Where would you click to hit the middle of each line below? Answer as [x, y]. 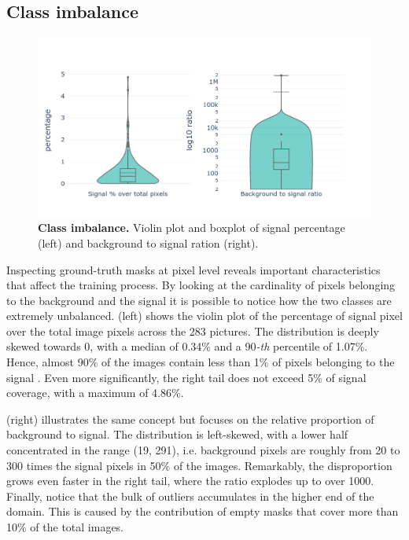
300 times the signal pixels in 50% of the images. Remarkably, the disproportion [199, 465]
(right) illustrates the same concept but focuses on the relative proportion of [190, 419]
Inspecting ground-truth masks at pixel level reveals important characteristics [193, 269]
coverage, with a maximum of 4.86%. [95, 393]
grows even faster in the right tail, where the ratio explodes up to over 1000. [190, 481]
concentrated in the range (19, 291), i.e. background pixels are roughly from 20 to [203, 450]
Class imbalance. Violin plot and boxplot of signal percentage [192, 228]
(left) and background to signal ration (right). [148, 242]
